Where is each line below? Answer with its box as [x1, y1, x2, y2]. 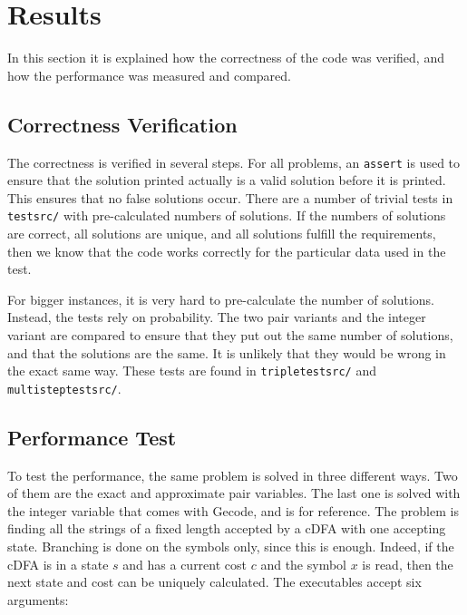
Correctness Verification [7, 110, 238, 138]
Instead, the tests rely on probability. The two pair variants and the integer [7, 307, 426, 327]
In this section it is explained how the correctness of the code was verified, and [7, 48, 444, 67]
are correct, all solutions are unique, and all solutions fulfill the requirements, [7, 224, 436, 243]
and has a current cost [122, 554, 247, 573]
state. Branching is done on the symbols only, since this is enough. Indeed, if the [7, 537, 454, 556]
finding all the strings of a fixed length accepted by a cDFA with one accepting [7, 519, 446, 538]
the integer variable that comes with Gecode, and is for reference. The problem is [7, 501, 459, 520]
